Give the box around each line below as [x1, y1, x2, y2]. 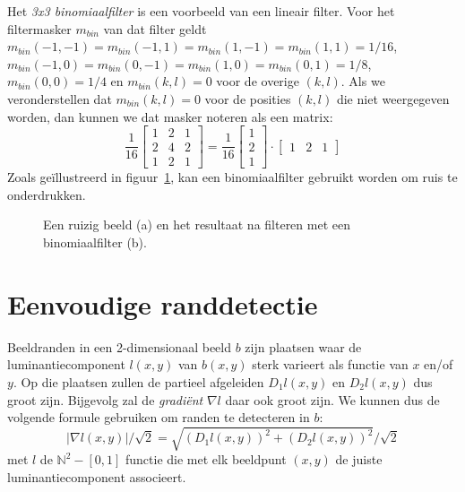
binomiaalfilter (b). [43, 233, 147, 252]
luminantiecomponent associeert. [7, 467, 186, 486]
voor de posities [204, 89, 291, 108]
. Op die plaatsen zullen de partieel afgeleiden [13, 372, 264, 391]
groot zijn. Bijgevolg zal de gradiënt [7, 390, 203, 409]
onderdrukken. [7, 185, 86, 203]
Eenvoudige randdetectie [7, 285, 318, 322]
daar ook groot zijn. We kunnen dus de [225, 390, 440, 409]
